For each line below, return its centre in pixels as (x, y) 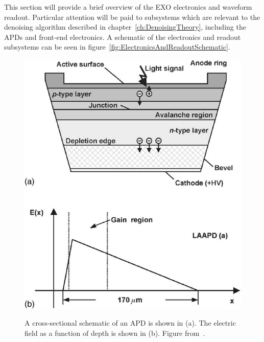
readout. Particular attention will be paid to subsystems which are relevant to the (132, 17)
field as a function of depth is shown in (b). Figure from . (115, 333)
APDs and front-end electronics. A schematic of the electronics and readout (123, 37)
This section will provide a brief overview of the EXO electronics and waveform (128, 7)
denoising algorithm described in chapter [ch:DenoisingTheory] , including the (125, 27)
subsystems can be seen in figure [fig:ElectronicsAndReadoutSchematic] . (117, 47)
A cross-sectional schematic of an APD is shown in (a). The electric (130, 323)
